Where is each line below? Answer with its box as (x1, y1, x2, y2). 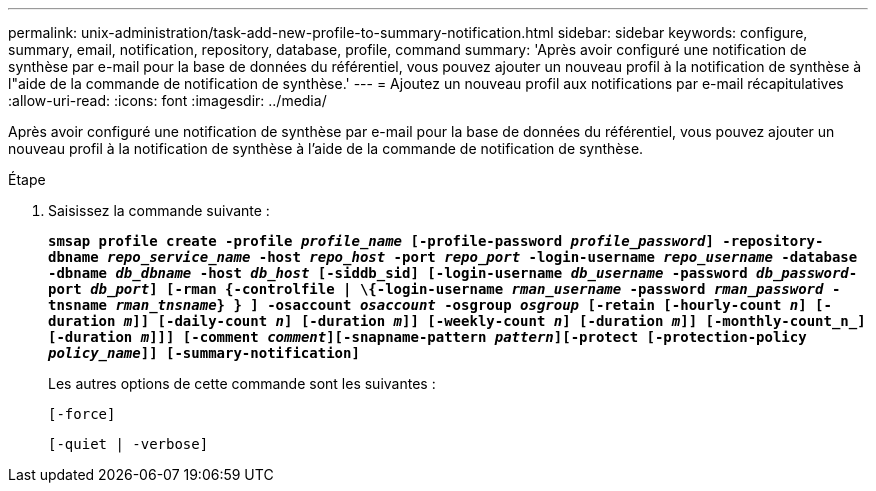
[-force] (48, 406, 116, 422)
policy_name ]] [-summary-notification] (48, 345, 360, 361)
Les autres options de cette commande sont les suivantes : (48, 375, 436, 392)
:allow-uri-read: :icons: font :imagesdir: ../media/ (8, 92, 327, 109)
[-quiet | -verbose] (48, 436, 209, 452)
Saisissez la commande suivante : (48, 202, 270, 219)
